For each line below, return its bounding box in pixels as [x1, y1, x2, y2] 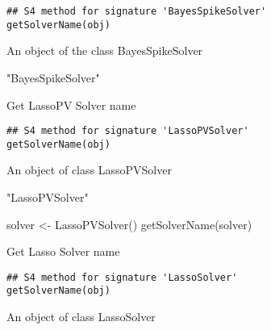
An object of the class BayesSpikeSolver [6, 42, 203, 59]
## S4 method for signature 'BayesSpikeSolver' [6, 6, 267, 17]
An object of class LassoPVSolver [6, 161, 172, 178]
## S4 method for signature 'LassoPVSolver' [6, 125, 249, 137]
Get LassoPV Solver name [6, 96, 136, 113]
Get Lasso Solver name [6, 243, 120, 260]
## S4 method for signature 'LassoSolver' [6, 271, 238, 283]
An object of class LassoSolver [6, 308, 156, 325]
